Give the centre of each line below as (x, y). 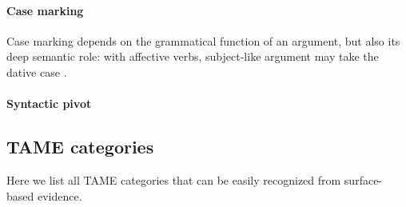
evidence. (60, 195)
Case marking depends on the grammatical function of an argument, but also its (203, 40)
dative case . (37, 72)
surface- (363, 179)
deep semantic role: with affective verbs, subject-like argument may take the (193, 56)
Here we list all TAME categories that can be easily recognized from (174, 179)
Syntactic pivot (49, 103)
